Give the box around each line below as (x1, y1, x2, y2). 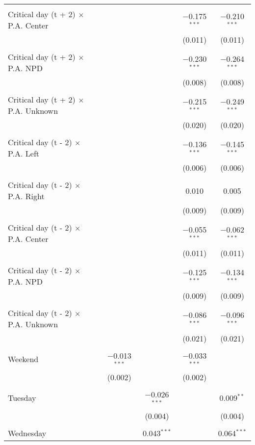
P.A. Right (8, 190, 45, 202)
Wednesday (8, 427, 47, 439)
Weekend (8, 353, 39, 365)
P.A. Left (8, 148, 40, 159)
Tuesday (8, 392, 36, 404)
